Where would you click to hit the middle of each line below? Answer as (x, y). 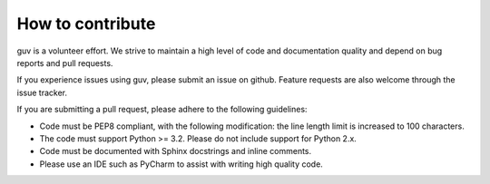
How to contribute (86, 24)
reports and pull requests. (65, 63)
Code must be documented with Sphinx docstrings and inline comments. (176, 151)
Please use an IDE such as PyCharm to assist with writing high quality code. (181, 164)
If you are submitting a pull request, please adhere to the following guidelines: (162, 110)
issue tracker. (42, 92)
